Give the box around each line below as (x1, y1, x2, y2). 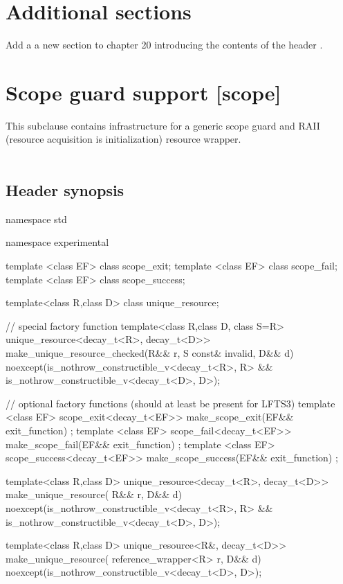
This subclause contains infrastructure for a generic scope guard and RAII (6, 118, 320, 132)
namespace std (6, 211, 67, 226)
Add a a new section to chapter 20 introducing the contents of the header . (6, 37, 323, 52)
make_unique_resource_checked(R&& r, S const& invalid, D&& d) (6, 345, 294, 360)
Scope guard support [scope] (6, 78, 281, 106)
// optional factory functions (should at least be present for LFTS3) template (6, 396, 335, 410)
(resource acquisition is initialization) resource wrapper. (6, 132, 241, 146)
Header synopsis (6, 179, 124, 201)
